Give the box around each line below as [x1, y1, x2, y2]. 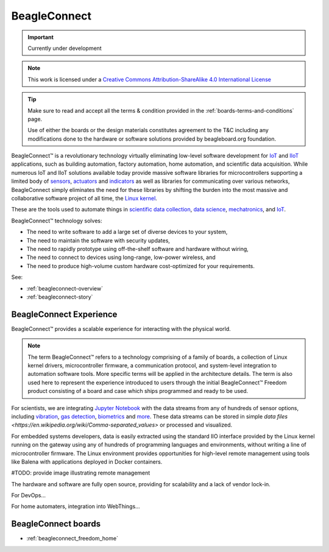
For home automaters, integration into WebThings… [11, 503, 140, 510]
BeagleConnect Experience [11, 309, 118, 319]
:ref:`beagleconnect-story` [26, 293, 93, 300]
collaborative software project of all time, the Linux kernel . [11, 195, 158, 202]
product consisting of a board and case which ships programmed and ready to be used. [27, 387, 249, 395]
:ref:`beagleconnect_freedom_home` [26, 535, 119, 542]
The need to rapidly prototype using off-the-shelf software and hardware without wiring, [26, 245, 249, 252]
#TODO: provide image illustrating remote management [11, 469, 150, 476]
